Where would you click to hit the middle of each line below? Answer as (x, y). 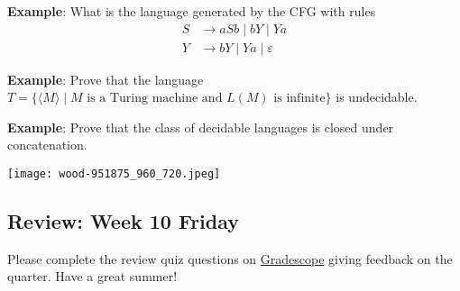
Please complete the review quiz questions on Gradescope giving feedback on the (230, 258)
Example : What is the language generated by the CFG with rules (192, 11)
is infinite (299, 99)
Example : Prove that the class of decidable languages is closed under (201, 127)
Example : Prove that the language (106, 79)
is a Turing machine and (155, 99)
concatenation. (47, 145)
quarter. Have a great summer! (92, 276)
